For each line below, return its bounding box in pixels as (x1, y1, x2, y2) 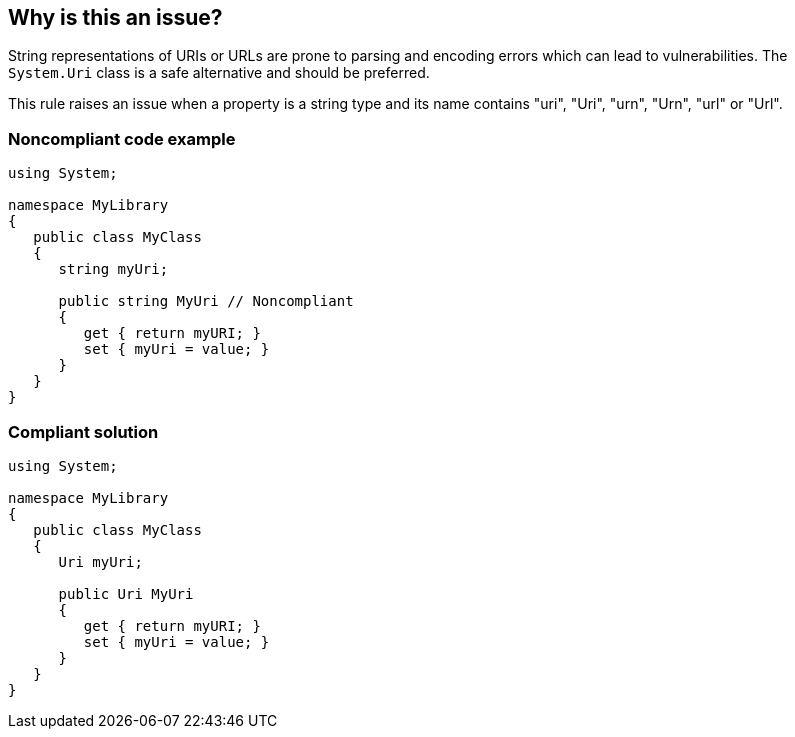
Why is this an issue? (8, 5, 223, 30)
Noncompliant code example (8, 128, 236, 149)
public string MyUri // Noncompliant (58, 293, 354, 310)
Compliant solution (8, 421, 159, 442)
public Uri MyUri (58, 585, 194, 602)
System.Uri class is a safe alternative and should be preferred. (8, 64, 430, 82)
